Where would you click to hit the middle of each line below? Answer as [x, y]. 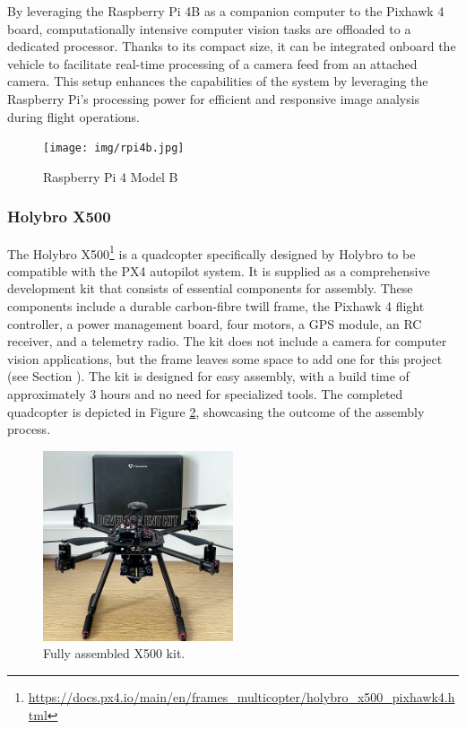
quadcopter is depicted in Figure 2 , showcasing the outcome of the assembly [216, 411]
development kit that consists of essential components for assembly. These [210, 288]
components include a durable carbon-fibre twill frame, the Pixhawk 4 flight [216, 306]
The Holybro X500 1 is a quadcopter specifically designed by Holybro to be [211, 252]
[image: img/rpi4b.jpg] [114, 148]
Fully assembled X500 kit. [114, 653]
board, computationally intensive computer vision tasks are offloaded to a [209, 28]
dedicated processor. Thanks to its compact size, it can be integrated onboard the [232, 46]
